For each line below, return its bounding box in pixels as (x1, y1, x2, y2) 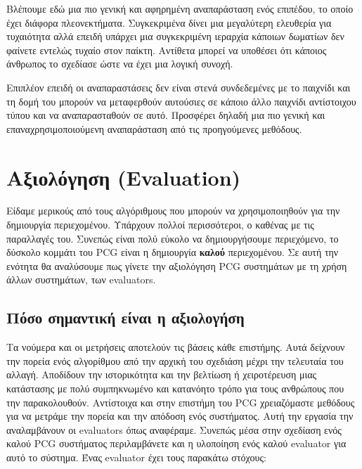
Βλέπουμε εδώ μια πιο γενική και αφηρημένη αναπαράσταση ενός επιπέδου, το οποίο (6, 1, 354, 15)
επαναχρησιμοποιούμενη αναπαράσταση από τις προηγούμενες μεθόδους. (6, 121, 302, 136)
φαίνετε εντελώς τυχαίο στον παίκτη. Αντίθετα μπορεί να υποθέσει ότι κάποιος (6, 42, 327, 57)
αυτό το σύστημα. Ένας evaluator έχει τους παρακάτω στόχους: (6, 449, 266, 464)
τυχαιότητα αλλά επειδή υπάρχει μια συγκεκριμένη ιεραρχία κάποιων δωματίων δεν (6, 29, 344, 44)
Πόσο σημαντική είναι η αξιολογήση (6, 307, 245, 328)
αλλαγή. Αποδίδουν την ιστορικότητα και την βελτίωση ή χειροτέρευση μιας (6, 367, 317, 382)
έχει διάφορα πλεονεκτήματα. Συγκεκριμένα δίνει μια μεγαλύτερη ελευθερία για (6, 15, 332, 30)
